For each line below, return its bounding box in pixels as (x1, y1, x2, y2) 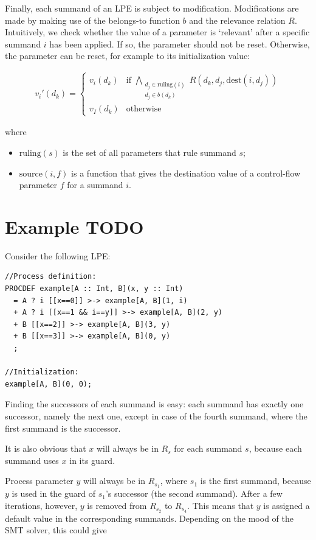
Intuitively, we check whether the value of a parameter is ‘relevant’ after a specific (5, 26, 310, 38)
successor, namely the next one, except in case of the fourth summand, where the (5, 409, 307, 422)
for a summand (67, 178, 123, 191)
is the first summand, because (200, 474, 311, 487)
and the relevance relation (189, 13, 286, 26)
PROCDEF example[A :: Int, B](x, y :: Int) (5, 284, 184, 293)
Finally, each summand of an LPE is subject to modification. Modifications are (5, 2, 299, 14)
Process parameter (5, 474, 74, 487)
